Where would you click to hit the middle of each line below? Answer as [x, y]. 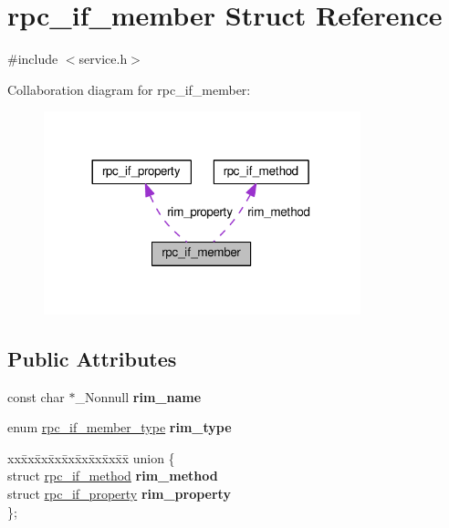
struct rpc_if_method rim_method [113, 476]
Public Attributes [92, 358]
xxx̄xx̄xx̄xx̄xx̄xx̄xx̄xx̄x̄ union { [91, 457]
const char [36, 396]
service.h [103, 59]
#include [33, 59]
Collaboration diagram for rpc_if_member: [129, 89]
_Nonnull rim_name [138, 396]
